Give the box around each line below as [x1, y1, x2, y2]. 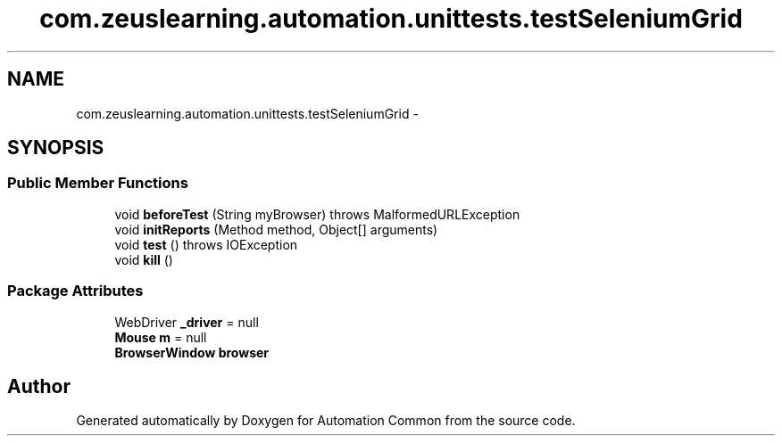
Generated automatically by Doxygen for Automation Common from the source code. [76, 413, 576, 429]
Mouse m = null [114, 329, 207, 345]
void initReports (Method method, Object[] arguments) [114, 221, 438, 237]
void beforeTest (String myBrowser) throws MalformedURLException [114, 206, 520, 222]
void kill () [114, 251, 173, 267]
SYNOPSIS [7, 136, 104, 160]
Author [7, 374, 71, 398]
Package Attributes [7, 282, 144, 300]
